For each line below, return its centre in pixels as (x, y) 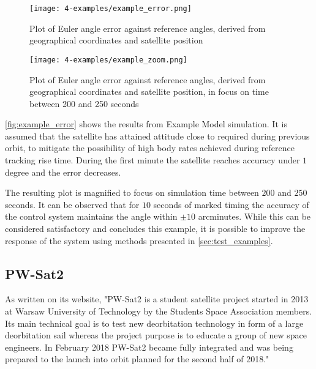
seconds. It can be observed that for (72, 204)
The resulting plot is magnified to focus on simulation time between (132, 192)
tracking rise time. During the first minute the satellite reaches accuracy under (152, 160)
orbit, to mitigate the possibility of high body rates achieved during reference (150, 148)
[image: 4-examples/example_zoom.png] (108, 60)
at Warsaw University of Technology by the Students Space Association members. (159, 311)
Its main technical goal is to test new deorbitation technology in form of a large (154, 323)
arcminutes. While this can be (254, 216)
